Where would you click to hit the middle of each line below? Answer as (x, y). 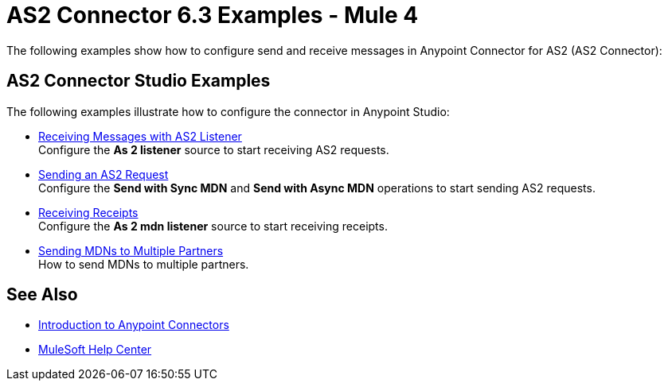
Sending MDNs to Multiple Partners (131, 250)
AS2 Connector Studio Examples (139, 81)
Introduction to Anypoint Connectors (134, 325)
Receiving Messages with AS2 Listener (140, 136)
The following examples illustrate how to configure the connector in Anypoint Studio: (228, 111)
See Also (42, 295)
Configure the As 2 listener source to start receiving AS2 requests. (214, 149)
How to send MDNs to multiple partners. (144, 264)
